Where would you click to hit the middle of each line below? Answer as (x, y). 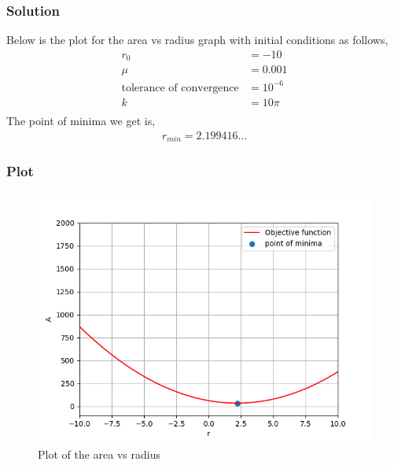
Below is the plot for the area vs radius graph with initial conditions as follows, (197, 40)
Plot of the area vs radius (99, 454)
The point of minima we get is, (81, 120)
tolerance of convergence (180, 88)
